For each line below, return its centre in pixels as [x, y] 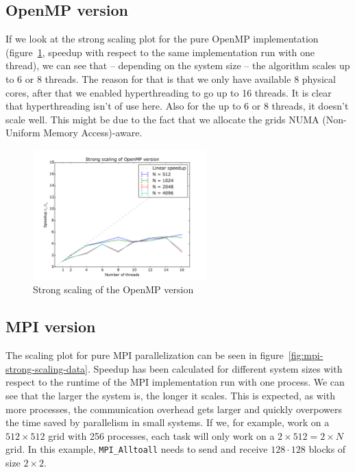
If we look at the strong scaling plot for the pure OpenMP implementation [162, 39]
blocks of [327, 449]
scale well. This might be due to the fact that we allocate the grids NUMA [162, 119]
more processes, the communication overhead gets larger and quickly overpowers [174, 409]
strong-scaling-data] [47, 368]
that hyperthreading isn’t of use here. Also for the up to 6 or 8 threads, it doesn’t [177, 106]
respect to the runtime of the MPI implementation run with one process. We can [175, 382]
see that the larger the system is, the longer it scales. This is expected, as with [170, 395]
